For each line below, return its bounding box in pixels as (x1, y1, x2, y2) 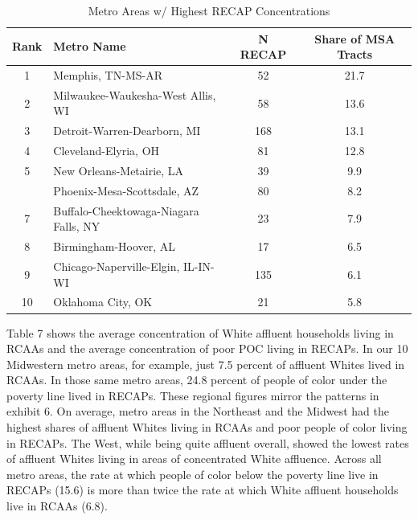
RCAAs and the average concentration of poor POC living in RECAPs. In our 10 (6, 340, 408, 357)
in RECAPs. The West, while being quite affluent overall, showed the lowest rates (6, 434, 409, 451)
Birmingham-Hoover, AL (53, 238, 176, 255)
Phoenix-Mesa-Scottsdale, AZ (53, 182, 199, 199)
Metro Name (53, 38, 126, 55)
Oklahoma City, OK (53, 293, 153, 310)
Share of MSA (314, 30, 395, 47)
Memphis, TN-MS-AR (53, 67, 162, 84)
